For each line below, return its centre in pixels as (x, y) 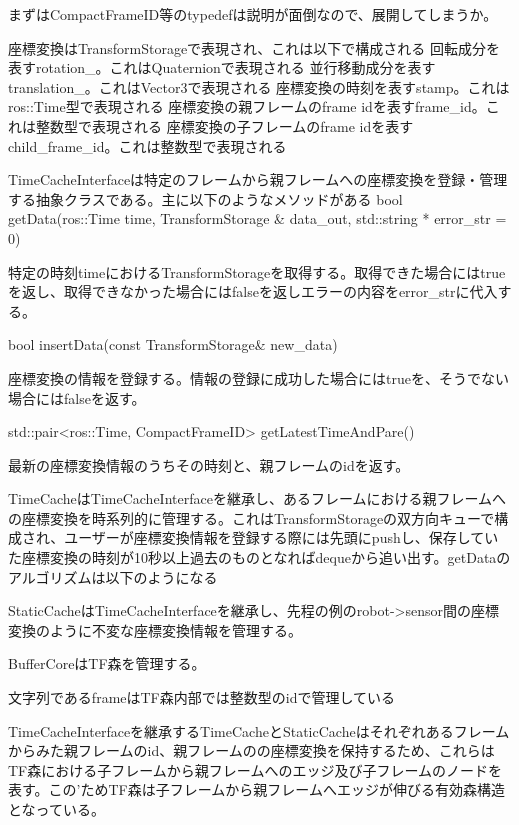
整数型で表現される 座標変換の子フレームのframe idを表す (224, 125)
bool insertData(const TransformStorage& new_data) (173, 344)
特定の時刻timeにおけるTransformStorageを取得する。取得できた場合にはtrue (257, 271)
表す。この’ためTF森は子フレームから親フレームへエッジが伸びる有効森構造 (256, 789)
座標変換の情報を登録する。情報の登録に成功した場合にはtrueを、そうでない (258, 377)
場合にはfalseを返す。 (77, 397)
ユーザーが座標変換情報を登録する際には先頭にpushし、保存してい (281, 537)
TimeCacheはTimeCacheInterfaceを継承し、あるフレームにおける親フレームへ (257, 498)
